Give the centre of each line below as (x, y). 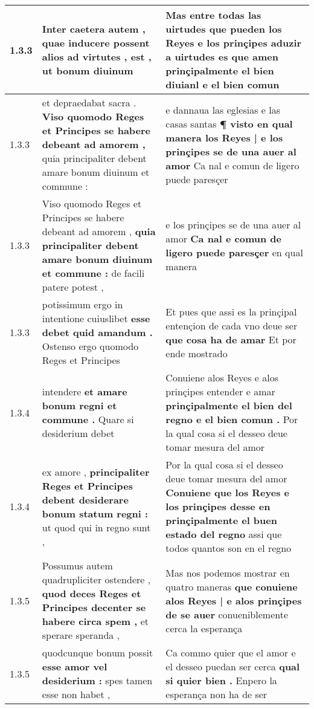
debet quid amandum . (97, 332)
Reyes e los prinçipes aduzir (234, 43)
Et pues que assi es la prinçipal (231, 311)
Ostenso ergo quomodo (90, 346)
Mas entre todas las (213, 15)
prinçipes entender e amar (220, 391)
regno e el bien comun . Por (232, 419)
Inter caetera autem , (94, 29)
